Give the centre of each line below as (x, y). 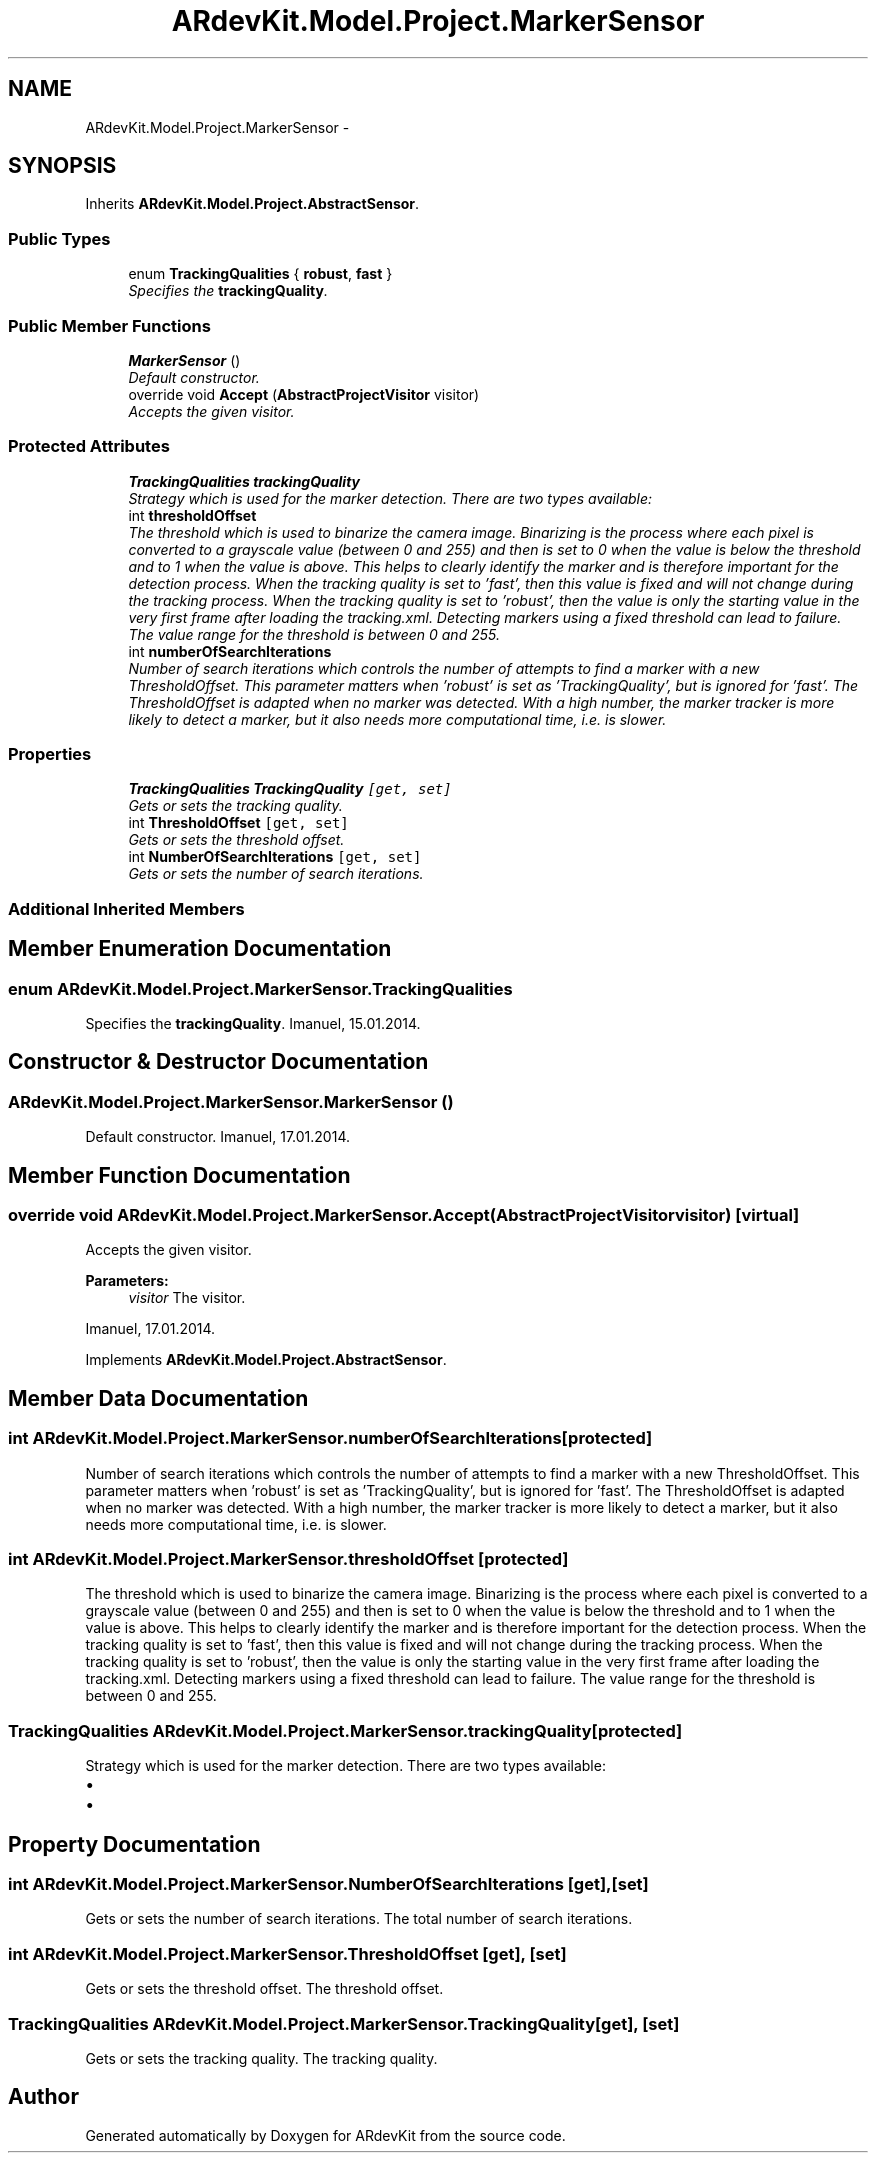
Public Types (59, 238)
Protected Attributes (89, 446)
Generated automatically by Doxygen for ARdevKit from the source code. (325, 2135)
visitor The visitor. (187, 1298)
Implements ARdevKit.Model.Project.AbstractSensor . (266, 1360)
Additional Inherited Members (126, 908)
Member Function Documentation (179, 1175)
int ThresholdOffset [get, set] (238, 823)
